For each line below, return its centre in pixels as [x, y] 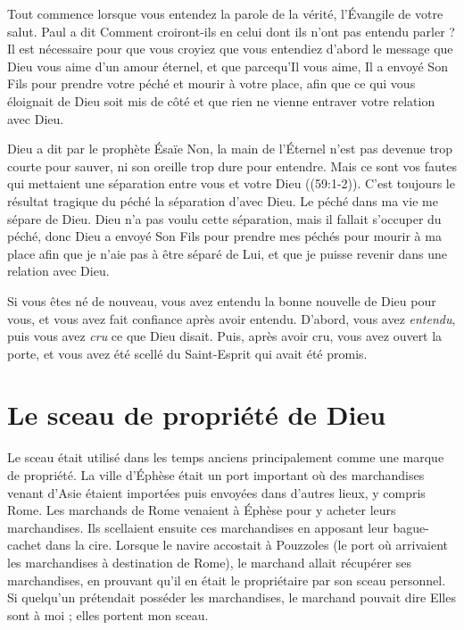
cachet [25, 545]
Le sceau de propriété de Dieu [197, 414]
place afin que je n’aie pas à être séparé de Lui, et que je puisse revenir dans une [228, 253]
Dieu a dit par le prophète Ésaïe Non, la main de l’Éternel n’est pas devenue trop [230, 149]
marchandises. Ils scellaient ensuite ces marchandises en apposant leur [198, 527]
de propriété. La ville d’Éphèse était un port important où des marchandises [216, 475]
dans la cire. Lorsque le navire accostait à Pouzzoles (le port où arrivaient [247, 545]
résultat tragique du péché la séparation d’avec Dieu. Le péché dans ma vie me [223, 200]
